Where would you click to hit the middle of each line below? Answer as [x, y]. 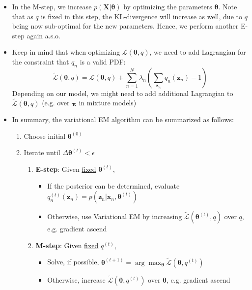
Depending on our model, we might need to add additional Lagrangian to [123, 93]
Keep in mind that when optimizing [66, 52]
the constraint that [41, 61]
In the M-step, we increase [52, 6]
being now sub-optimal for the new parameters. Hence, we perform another [125, 26]
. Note [228, 6]
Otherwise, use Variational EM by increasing [115, 216]
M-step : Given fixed [67, 245]
